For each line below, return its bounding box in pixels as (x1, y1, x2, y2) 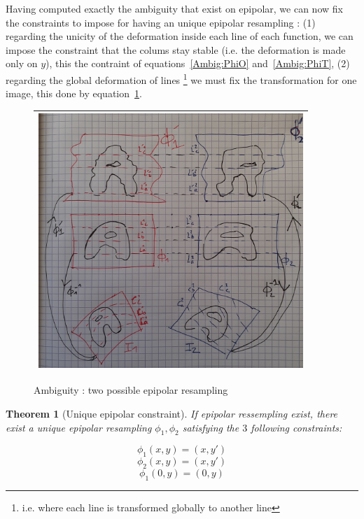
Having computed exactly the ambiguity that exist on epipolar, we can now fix (6, 1, 343, 15)
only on (6, 56, 38, 71)
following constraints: (251, 420, 342, 434)
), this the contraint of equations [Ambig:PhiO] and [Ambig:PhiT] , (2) (45, 56, 350, 71)
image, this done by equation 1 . (6, 86, 142, 101)
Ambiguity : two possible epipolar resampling (34, 383, 228, 397)
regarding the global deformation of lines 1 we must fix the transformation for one (6, 70, 357, 87)
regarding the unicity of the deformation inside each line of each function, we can (6, 29, 353, 43)
